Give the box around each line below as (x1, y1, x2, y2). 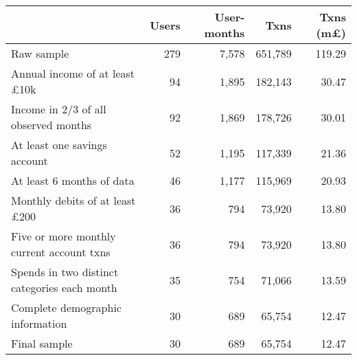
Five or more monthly (11, 228, 116, 244)
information (11, 315, 67, 331)
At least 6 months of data (11, 172, 135, 188)
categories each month (11, 280, 117, 295)
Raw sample (11, 45, 69, 61)
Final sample (11, 335, 73, 351)
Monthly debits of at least (11, 192, 136, 208)
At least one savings (11, 137, 107, 153)
